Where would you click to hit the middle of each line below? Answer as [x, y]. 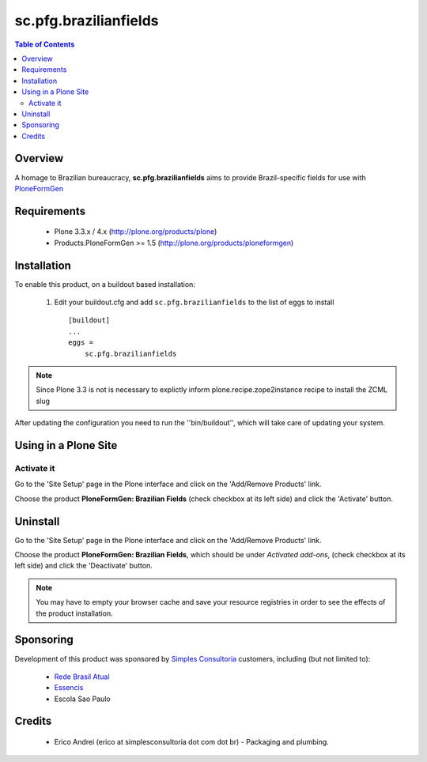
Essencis [69, 688]
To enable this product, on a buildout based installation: [105, 284]
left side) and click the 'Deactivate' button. [84, 566]
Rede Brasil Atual [82, 677]
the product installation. [75, 613]
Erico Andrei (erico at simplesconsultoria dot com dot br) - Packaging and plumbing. [192, 742]
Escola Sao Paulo [82, 699]
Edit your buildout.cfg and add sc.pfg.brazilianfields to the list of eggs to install [194, 302]
